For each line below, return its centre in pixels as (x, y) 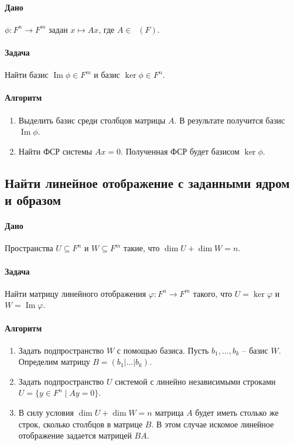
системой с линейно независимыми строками (195, 381)
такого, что (213, 293)
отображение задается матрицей (75, 435)
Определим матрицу (54, 362)
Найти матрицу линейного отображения (76, 293)
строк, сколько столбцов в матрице (81, 424)
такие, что (141, 248)
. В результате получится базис (230, 120)
